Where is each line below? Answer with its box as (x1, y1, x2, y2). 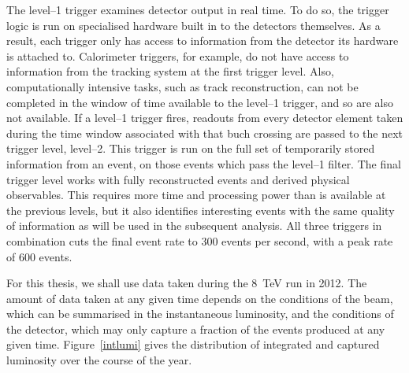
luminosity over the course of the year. (6, 352, 192, 368)
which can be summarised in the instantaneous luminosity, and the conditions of (6, 305, 394, 322)
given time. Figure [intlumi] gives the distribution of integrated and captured (6, 336, 380, 353)
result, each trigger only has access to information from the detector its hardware (6, 32, 399, 49)
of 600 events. (6, 248, 73, 264)
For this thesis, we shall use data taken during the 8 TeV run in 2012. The (6, 275, 367, 291)
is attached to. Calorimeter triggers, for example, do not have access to (6, 47, 349, 64)
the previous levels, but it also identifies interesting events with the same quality (6, 201, 395, 218)
